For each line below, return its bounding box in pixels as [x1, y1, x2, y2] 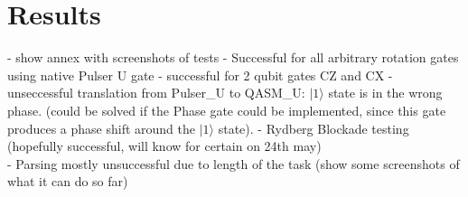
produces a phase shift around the [7, 118, 195, 137]
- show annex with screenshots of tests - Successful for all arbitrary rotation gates [7, 48, 459, 67]
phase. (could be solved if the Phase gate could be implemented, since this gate [7, 100, 446, 119]
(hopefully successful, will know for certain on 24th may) [7, 136, 322, 155]
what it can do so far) [7, 172, 128, 191]
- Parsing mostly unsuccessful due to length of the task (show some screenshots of [7, 154, 460, 173]
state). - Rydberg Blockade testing [218, 118, 409, 137]
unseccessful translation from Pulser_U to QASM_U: [7, 83, 305, 102]
